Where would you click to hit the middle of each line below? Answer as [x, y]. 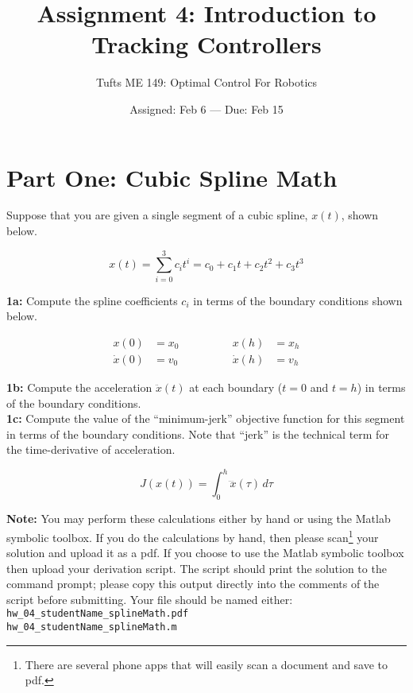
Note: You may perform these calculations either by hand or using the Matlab [199, 519]
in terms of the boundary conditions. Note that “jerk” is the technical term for [198, 434]
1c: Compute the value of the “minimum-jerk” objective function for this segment [206, 418]
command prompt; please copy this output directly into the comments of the [193, 584]
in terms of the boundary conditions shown [298, 300]
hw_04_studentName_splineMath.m [92, 627]
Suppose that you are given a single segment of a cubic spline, [157, 215]
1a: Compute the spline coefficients [92, 300]
